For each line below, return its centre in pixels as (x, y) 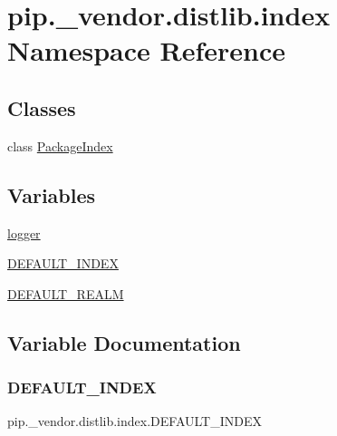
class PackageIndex (60, 145)
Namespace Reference (146, 50)
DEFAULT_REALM (66, 293)
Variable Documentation (124, 342)
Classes (42, 107)
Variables (52, 194)
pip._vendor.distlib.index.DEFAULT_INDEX (135, 421)
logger (24, 233)
